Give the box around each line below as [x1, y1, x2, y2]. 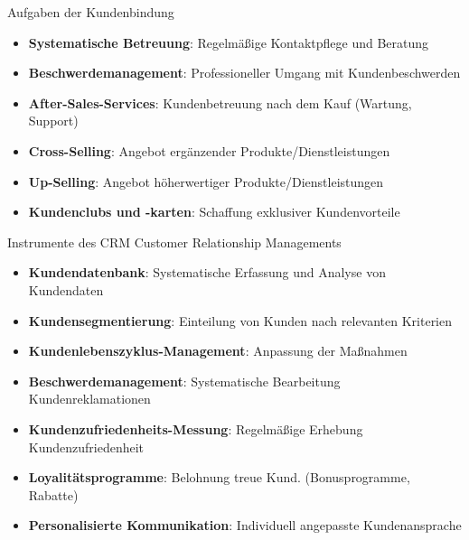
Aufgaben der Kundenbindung [7, 3, 174, 21]
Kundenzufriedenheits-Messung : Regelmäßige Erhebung [28, 419, 363, 438]
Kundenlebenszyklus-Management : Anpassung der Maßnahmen [28, 341, 408, 360]
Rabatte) [28, 485, 79, 504]
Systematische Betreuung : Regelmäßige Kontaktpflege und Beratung [28, 33, 429, 51]
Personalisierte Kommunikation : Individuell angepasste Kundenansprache [28, 516, 462, 535]
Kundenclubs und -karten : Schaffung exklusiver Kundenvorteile [28, 202, 400, 221]
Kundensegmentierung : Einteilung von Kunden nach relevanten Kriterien [28, 311, 453, 330]
